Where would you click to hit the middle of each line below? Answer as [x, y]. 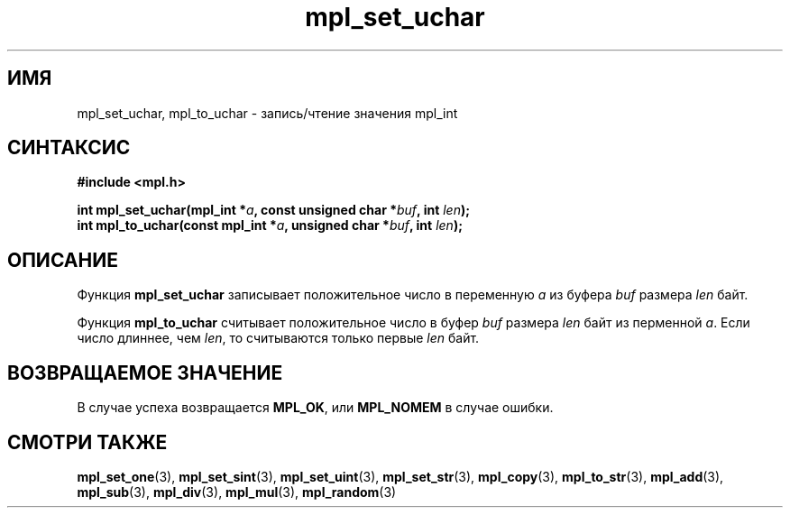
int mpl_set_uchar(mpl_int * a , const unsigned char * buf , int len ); [274, 210]
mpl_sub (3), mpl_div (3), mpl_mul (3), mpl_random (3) [237, 492]
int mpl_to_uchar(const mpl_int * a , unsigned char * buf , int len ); [270, 225]
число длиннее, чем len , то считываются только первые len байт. [278, 338]
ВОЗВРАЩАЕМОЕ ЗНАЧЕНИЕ [145, 372]
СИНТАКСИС [69, 148]
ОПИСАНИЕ [63, 260]
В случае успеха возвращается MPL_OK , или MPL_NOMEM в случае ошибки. [315, 408]
